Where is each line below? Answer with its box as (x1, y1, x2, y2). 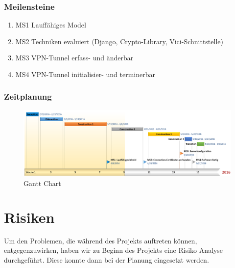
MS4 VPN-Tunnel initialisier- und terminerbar (15, 69, 155, 79)
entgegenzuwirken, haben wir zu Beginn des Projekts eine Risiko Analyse (4, 245, 223, 255)
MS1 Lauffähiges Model (15, 20, 86, 30)
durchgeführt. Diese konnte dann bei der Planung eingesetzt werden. (4, 254, 209, 265)
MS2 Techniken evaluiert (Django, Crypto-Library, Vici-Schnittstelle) (15, 36, 223, 46)
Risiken (4, 207, 55, 227)
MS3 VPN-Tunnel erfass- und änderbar (15, 53, 134, 63)
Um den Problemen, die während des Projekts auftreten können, (4, 235, 197, 245)
